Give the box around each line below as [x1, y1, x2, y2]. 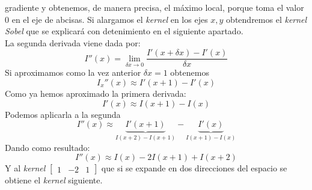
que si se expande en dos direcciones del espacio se [101, 162, 287, 174]
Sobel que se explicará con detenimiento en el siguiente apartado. [5, 25, 243, 37]
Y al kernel [5, 162, 46, 174]
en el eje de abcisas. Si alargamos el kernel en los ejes [11, 13, 208, 25]
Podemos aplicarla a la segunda [5, 108, 121, 120]
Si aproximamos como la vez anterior [5, 66, 141, 79]
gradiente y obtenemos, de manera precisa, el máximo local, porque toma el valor [5, 1, 304, 13]
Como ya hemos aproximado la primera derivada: [5, 87, 186, 100]
